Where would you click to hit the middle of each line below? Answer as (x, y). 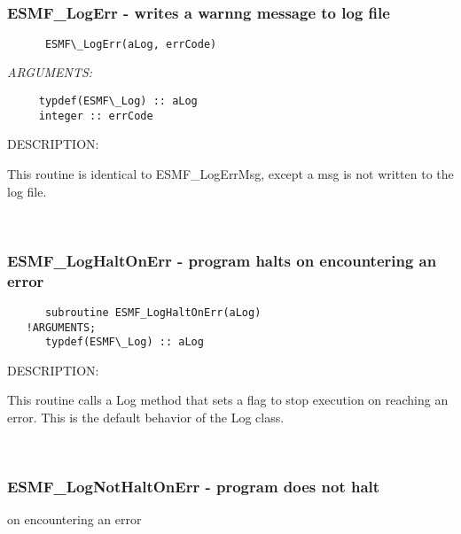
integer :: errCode (96, 116)
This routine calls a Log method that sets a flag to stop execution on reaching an (228, 400)
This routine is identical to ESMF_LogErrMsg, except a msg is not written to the (230, 173)
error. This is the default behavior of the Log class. (146, 418)
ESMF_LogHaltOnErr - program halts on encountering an (222, 260)
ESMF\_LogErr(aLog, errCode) (131, 44)
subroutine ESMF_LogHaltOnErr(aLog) (153, 312)
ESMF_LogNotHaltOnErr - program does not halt (194, 487)
